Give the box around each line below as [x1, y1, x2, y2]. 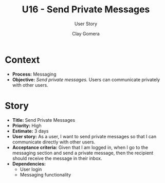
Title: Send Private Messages [12, 117, 76, 123]
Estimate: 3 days [12, 127, 49, 134]
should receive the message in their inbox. [12, 155, 102, 161]
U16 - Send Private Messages [22, 4, 150, 15]
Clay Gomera [72, 30, 100, 36]
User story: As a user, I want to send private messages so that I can [12, 133, 157, 139]
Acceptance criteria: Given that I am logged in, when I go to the [12, 144, 149, 150]
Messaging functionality [20, 171, 71, 178]
